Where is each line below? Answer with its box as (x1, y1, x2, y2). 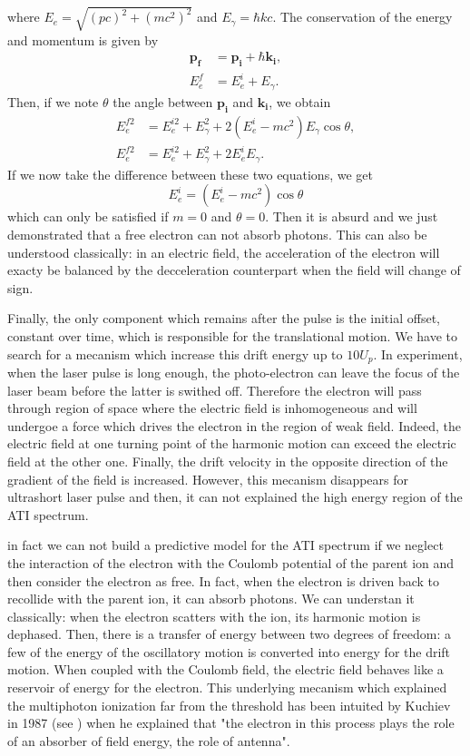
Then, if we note (7, 92, 99, 111)
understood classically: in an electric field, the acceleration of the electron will (7, 242, 440, 261)
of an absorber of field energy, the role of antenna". (7, 731, 290, 750)
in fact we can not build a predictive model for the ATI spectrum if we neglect (7, 535, 444, 555)
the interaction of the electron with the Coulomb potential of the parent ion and (7, 553, 455, 572)
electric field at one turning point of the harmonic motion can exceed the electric (7, 434, 456, 453)
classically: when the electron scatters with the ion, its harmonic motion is (7, 606, 421, 625)
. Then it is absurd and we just (265, 207, 438, 226)
